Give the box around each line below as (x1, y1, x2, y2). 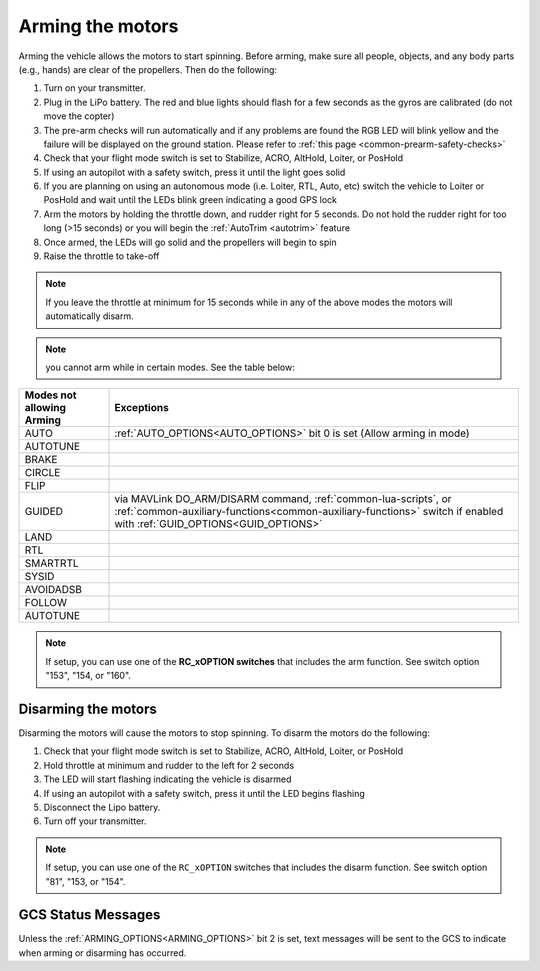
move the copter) (43, 110, 115, 122)
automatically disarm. (45, 310, 134, 322)
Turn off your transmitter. (43, 815, 147, 827)
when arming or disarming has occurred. (18, 946, 187, 959)
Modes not (24, 388, 77, 402)
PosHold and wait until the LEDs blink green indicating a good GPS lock (43, 194, 338, 206)
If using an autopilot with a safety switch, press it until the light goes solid (43, 166, 346, 178)
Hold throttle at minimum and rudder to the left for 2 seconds (43, 759, 295, 771)
